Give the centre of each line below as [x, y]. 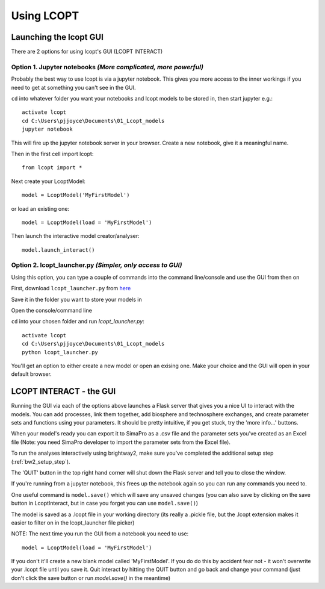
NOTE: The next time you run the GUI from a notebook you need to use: [100, 534]
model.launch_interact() [58, 250]
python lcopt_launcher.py [60, 352]
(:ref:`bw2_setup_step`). [41, 461]
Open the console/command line [52, 310]
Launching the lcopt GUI [57, 37]
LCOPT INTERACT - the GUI [63, 391]
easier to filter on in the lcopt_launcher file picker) [73, 522]
